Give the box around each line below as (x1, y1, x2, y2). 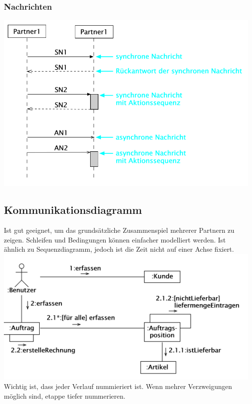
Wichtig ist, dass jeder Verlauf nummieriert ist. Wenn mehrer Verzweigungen (4, 381, 232, 391)
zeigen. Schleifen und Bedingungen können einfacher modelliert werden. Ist (4, 234, 226, 244)
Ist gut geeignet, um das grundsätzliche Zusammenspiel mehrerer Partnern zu (4, 225, 235, 235)
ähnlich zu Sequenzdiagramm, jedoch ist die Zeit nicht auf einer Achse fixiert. (4, 244, 234, 254)
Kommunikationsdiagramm (4, 202, 142, 217)
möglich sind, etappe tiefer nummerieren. (4, 390, 126, 401)
